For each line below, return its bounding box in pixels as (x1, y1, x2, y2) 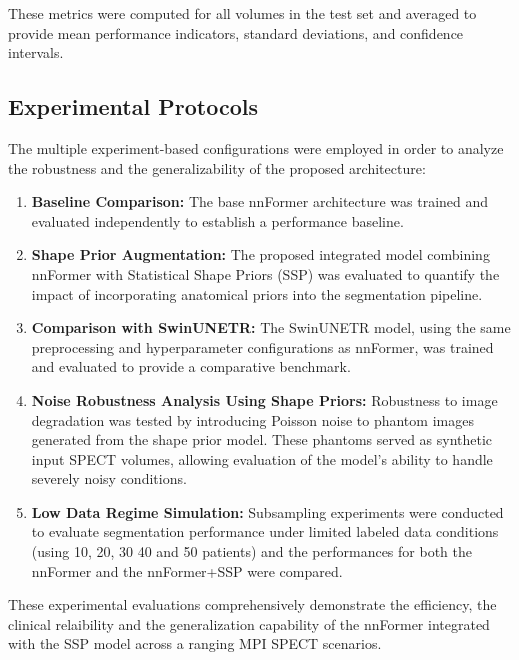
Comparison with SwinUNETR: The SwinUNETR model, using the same (31, 317, 511, 338)
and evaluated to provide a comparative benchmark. (31, 356, 351, 377)
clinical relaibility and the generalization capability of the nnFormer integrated (8, 613, 490, 634)
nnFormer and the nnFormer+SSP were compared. (31, 560, 343, 581)
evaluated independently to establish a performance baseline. (31, 210, 404, 231)
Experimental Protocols (8, 91, 258, 122)
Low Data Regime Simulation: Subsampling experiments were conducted (31, 501, 504, 522)
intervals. (8, 42, 64, 63)
